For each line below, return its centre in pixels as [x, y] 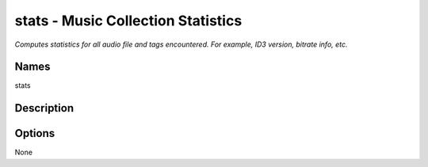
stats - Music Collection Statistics [128, 21]
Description [44, 108]
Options [35, 133]
